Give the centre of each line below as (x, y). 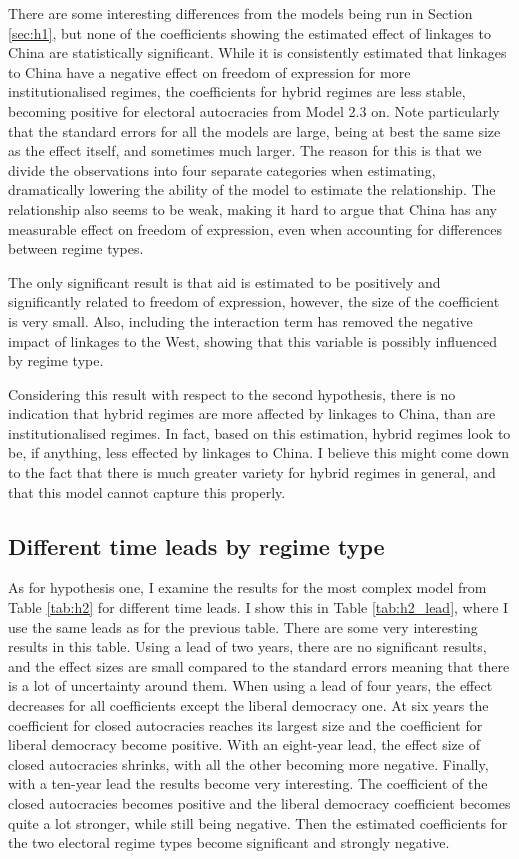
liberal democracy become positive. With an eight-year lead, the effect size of (244, 744)
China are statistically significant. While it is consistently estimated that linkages (257, 52)
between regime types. (76, 248)
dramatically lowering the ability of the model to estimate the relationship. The (252, 189)
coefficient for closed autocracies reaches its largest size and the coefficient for (245, 724)
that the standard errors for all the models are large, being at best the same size (254, 130)
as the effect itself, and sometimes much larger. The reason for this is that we (245, 150)
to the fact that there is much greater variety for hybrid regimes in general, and (252, 472)
